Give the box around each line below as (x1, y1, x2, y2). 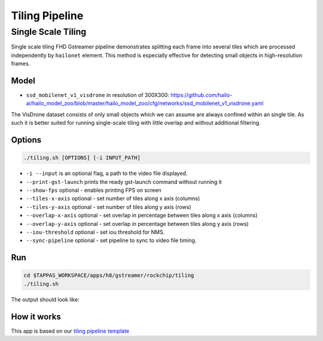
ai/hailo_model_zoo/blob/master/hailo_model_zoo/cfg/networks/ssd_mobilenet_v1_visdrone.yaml (26, 99, 264, 107)
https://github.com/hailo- (170, 92, 233, 99)
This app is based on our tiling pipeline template (11, 327, 130, 334)
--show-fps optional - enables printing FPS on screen (26, 186, 161, 194)
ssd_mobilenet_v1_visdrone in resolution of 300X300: (26, 92, 170, 99)
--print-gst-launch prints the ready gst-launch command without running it (26, 178, 223, 185)
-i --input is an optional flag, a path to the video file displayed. (26, 170, 188, 177)
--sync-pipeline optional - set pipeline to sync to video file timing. (26, 237, 197, 244)
